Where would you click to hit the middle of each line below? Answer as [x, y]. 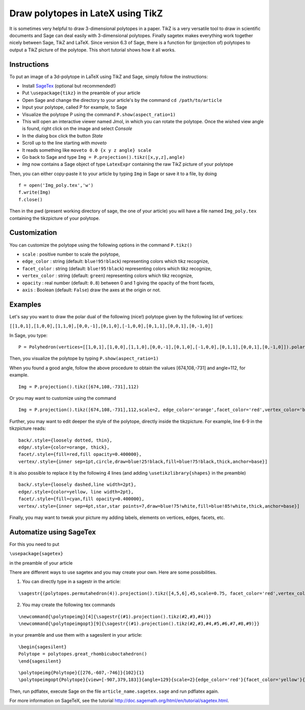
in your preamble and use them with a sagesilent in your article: [76, 635]
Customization [33, 233]
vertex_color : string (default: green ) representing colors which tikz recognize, [108, 276]
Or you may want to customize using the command [63, 398]
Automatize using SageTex [53, 532]
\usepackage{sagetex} [36, 554]
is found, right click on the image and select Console [77, 129]
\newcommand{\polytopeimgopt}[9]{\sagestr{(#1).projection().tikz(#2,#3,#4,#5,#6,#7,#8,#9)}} [139, 624]
